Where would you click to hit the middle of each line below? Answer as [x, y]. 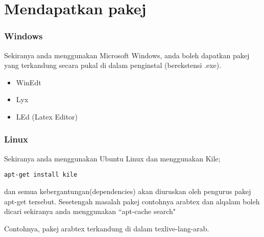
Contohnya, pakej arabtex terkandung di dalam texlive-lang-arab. [107, 228]
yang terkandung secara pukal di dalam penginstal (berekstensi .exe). [113, 65]
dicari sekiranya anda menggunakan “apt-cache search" [90, 211]
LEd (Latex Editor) [47, 116]
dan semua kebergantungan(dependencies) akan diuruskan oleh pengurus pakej [128, 191]
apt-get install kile [41, 175]
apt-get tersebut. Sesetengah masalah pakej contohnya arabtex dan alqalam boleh [132, 201]
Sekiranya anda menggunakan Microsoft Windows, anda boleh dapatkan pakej [127, 55]
